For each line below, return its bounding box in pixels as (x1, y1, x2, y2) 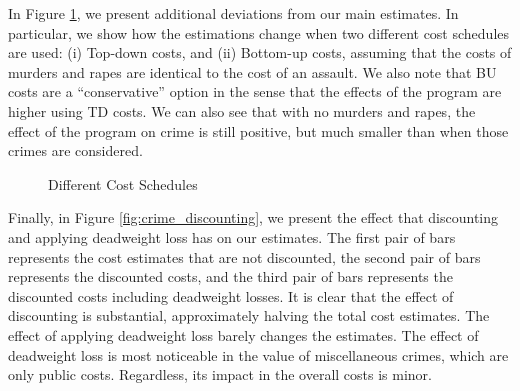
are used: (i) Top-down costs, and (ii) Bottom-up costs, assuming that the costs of (8, 42, 512, 63)
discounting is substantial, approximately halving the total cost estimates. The (8, 305, 490, 326)
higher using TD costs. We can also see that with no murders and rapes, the (8, 100, 476, 121)
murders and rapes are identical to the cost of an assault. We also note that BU (8, 61, 497, 82)
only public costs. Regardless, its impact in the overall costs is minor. (8, 364, 433, 385)
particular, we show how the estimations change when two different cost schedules (8, 22, 510, 43)
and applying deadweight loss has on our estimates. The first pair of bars (8, 226, 456, 247)
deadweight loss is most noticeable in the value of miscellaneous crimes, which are (8, 344, 509, 365)
